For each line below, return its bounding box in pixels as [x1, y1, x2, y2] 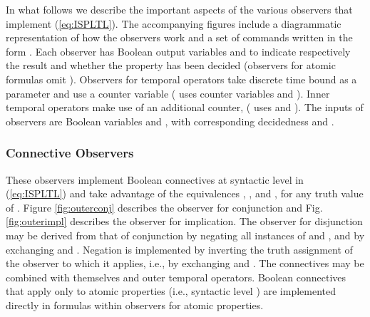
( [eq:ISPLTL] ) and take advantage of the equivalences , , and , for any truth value [6, 186, 364, 201]
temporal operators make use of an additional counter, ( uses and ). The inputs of [6, 100, 364, 115]
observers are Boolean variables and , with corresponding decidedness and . [6, 113, 334, 128]
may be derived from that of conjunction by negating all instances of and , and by [6, 227, 365, 242]
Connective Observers [6, 144, 134, 162]
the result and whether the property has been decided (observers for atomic [6, 58, 336, 73]
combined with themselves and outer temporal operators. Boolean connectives [6, 269, 346, 284]
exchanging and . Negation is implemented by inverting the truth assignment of [6, 241, 353, 256]
